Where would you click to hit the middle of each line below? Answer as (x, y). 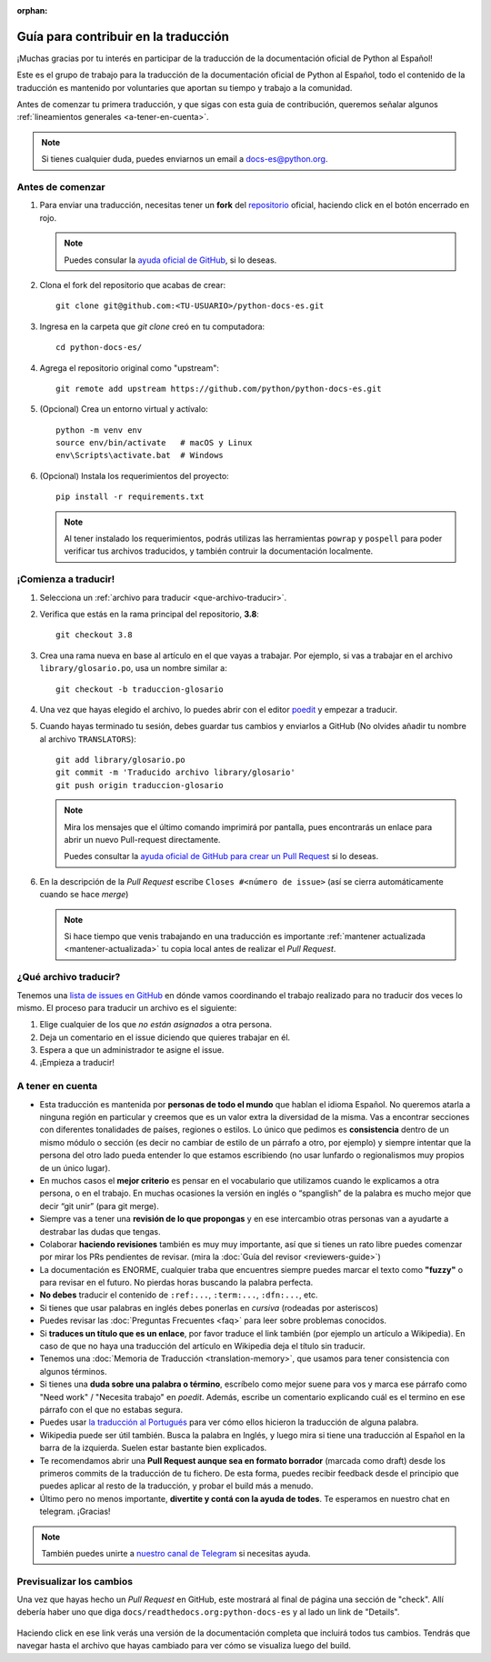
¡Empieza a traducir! (77, 1063)
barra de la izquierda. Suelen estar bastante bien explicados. (153, 1448)
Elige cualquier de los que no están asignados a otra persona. (156, 1025)
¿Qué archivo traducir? (69, 977)
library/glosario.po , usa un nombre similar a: (133, 668)
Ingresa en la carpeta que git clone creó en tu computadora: (152, 326)
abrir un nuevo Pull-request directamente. (142, 840)
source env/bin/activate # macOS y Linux (154, 443)
